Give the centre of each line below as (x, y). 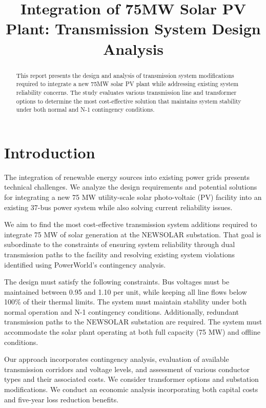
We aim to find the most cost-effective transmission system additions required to (131, 224)
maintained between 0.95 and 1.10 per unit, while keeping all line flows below (126, 291)
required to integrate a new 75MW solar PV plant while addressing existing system (127, 84)
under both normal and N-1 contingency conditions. (85, 109)
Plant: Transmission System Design (133, 28)
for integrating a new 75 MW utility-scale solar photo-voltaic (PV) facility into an (133, 197)
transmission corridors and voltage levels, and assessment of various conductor (127, 369)
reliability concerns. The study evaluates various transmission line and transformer (126, 92)
